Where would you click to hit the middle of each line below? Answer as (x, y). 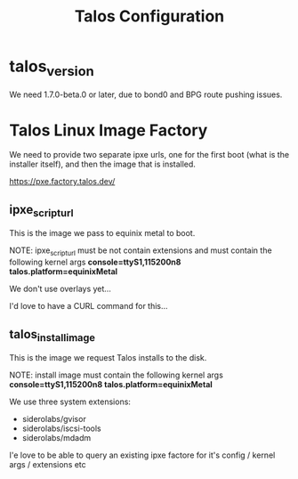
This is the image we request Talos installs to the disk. (108, 358)
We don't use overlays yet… (60, 289)
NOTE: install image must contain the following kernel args (117, 375)
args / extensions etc (48, 465)
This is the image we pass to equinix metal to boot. (102, 233)
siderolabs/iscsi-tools (62, 428)
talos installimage (52, 335)
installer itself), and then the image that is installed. (102, 164)
